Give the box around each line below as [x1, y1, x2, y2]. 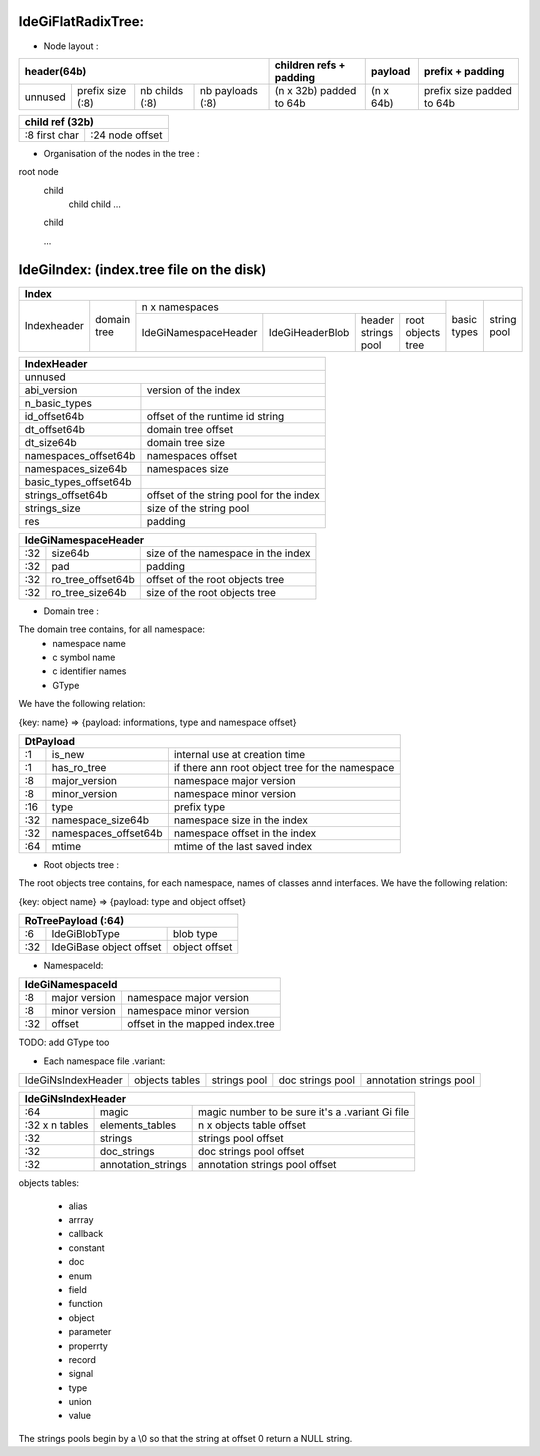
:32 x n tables [24, 1118, 89, 1132]
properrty [68, 1340, 109, 1352]
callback [68, 1228, 104, 1240]
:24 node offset [90, 128, 163, 142]
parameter [68, 1326, 112, 1338]
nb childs [140, 83, 184, 97]
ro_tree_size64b [51, 585, 127, 599]
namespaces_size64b [24, 461, 128, 475]
